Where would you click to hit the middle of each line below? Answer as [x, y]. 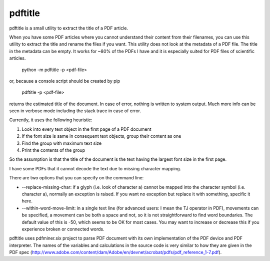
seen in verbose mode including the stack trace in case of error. [75, 111]
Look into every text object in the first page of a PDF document [87, 129]
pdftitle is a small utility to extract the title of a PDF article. [69, 28]
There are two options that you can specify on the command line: [76, 178]
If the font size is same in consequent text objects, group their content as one [101, 136]
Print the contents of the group [53, 150]
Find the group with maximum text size [62, 143]
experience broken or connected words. [63, 229]
